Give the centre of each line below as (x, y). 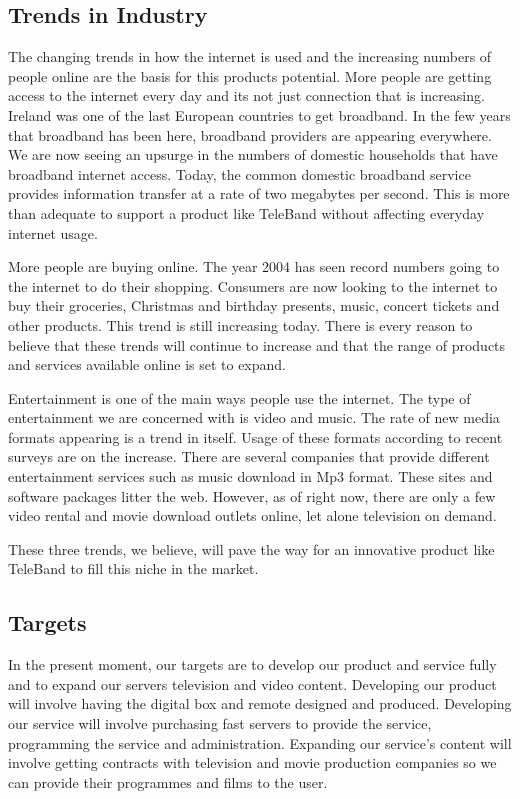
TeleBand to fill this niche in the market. (133, 568)
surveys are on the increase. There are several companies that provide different (249, 456)
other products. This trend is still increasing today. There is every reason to (240, 324)
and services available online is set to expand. (147, 364)
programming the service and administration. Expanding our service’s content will (260, 742)
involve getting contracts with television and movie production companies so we (252, 762)
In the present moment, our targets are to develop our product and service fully (252, 664)
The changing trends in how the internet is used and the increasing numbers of (250, 56)
